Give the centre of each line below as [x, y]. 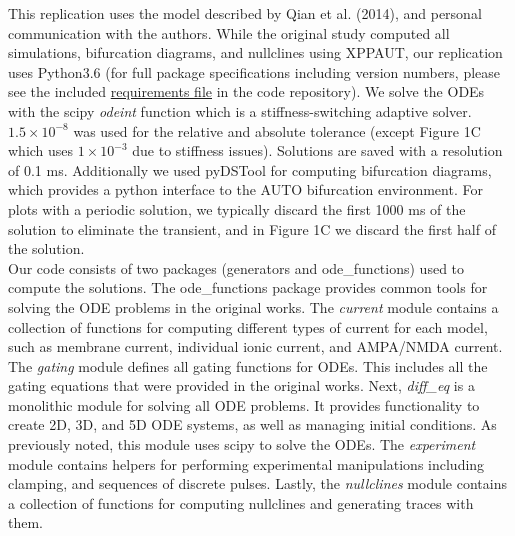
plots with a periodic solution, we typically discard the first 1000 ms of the [237, 208]
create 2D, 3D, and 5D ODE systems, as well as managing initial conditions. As [252, 424]
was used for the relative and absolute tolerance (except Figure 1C [277, 130]
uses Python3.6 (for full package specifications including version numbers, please [254, 71]
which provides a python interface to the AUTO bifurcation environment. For [245, 189]
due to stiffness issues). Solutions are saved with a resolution [317, 150]
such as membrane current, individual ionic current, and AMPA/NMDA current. [255, 346]
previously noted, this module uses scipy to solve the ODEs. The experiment [242, 444]
